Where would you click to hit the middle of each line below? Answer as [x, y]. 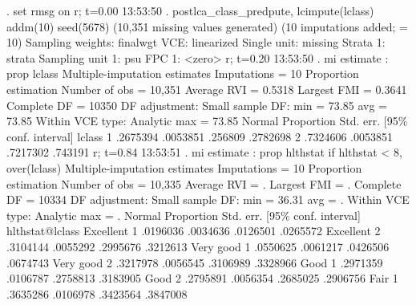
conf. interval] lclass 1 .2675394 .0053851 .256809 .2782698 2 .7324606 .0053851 [200, 136]
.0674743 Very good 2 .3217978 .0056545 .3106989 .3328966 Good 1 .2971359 [195, 262]
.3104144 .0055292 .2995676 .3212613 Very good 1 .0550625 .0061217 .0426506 [198, 246]
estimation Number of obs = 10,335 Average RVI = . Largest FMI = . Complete [204, 183]
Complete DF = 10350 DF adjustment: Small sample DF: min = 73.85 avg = [197, 105]
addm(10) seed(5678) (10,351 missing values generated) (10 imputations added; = [207, 26]
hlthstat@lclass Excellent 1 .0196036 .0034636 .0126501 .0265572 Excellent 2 [194, 231]
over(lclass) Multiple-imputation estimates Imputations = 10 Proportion [184, 167]
